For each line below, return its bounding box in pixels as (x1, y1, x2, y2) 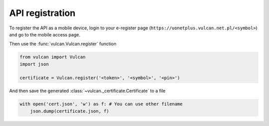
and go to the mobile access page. (9, 31, 81, 37)
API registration (9, 7, 76, 18)
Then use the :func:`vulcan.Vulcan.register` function (9, 41, 117, 47)
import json (19, 61, 49, 67)
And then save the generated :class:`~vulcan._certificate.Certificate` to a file (9, 88, 166, 94)
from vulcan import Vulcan (19, 54, 86, 60)
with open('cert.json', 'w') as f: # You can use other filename (19, 101, 183, 107)
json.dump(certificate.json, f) (30, 108, 110, 114)
